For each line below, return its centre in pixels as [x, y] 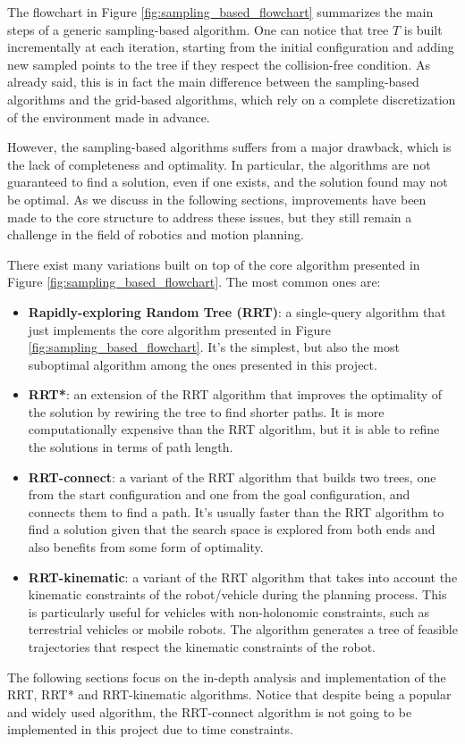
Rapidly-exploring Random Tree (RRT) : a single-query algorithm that [237, 311]
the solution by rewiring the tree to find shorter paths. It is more [206, 411]
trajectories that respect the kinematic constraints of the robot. [202, 647]
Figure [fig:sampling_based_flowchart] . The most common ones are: [194, 282]
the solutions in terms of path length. [131, 447]
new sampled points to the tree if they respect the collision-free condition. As [219, 64]
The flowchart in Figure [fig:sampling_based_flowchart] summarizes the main [220, 12]
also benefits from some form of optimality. [146, 547]
